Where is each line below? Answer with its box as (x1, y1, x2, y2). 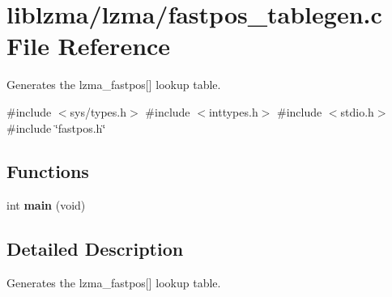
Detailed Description (6, 236, 184, 261)
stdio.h (340, 103, 374, 120)
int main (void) (6, 197, 86, 214)
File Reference (6, 29, 171, 62)
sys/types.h (70, 103, 127, 120)
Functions (6, 159, 89, 184)
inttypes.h (208, 103, 258, 120)
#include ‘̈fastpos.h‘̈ (6, 119, 106, 136)
